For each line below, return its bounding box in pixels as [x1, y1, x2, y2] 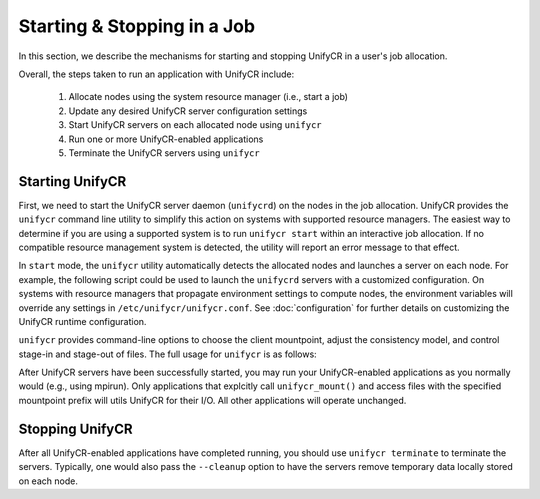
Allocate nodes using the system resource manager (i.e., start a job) [68, 91, 349, 103]
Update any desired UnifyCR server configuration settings [68, 105, 308, 117]
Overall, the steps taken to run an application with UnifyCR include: [18, 68, 295, 80]
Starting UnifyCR [18, 173, 127, 190]
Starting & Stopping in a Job [18, 15, 255, 37]
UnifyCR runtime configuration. [18, 315, 147, 327]
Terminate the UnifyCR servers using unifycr [68, 146, 260, 159]
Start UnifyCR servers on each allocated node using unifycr [68, 119, 322, 131]
